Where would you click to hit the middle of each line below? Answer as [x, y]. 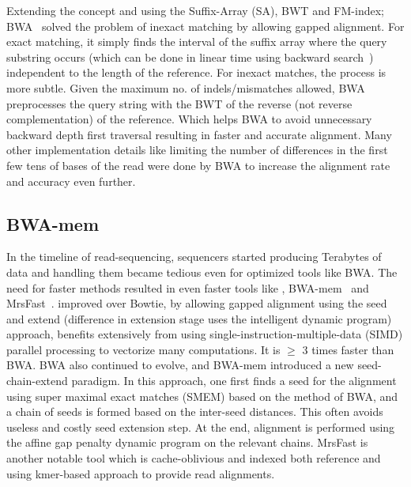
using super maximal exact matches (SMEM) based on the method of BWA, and [202, 396]
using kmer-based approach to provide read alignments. [141, 473]
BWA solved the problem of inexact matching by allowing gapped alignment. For [205, 26]
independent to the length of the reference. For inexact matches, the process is [196, 72]
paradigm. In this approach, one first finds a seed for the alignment [234, 381]
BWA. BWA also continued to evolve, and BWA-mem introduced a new [180, 365]
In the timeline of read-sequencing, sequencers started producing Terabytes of [194, 257]
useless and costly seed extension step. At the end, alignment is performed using [201, 427]
